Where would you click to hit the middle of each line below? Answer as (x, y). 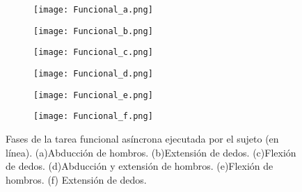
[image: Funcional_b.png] (93, 31)
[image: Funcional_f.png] (93, 117)
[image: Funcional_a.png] (93, 10)
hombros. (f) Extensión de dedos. (76, 179)
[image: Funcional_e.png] (93, 95)
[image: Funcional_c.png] (93, 53)
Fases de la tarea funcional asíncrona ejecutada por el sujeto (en (142, 138)
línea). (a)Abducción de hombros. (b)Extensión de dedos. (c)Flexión (151, 152)
